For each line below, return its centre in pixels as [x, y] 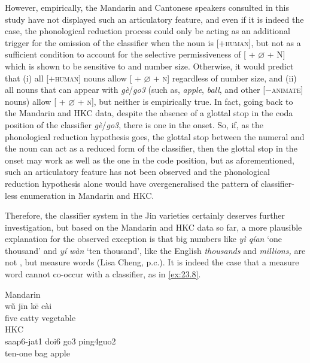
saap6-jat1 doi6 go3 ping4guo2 [60, 341]
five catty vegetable [40, 317]
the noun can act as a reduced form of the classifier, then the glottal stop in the [151, 148]
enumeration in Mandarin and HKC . [87, 195]
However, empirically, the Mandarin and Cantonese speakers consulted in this [147, 7]
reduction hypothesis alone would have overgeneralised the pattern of [132, 183]
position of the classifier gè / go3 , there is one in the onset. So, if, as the [134, 124]
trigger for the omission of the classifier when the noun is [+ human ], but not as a [153, 42]
